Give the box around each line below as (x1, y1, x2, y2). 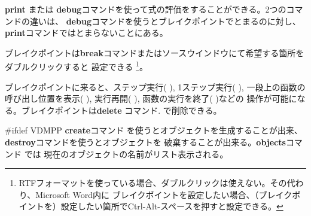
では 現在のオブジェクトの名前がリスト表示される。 (24, 147, 228, 160)
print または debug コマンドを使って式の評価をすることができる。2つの (5, 3, 286, 15)
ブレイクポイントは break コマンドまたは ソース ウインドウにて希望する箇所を (5, 46, 304, 59)
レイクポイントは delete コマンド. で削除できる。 (29, 104, 222, 116)
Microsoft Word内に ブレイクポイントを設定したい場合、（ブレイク (35, 188, 292, 200)
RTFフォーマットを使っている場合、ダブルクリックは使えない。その (19, 177, 287, 189)
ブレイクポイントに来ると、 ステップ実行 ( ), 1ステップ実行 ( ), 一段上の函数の (5, 80, 306, 93)
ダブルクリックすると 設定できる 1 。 (5, 59, 148, 73)
